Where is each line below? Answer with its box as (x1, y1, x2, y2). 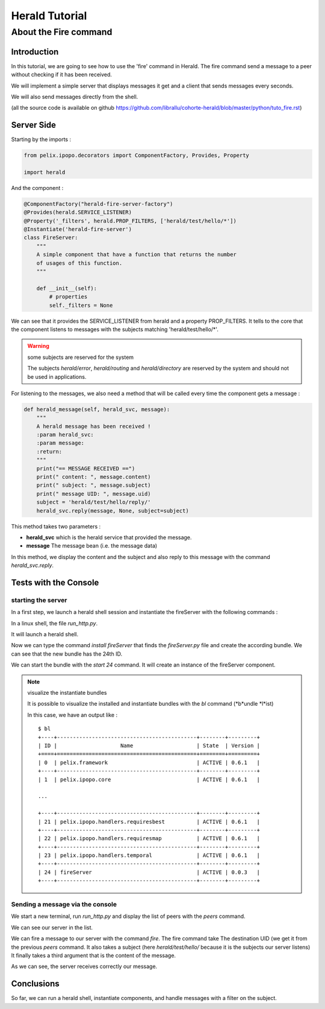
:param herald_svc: (36, 431, 94, 438)
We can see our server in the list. (11, 923, 93, 931)
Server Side (11, 120, 57, 130)
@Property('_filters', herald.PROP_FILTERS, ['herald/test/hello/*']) (23, 217, 237, 224)
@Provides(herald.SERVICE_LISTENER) (23, 209, 132, 216)
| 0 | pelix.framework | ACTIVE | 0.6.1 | (38, 759, 261, 766)
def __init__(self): (36, 285, 97, 292)
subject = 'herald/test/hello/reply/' (36, 499, 151, 506)
